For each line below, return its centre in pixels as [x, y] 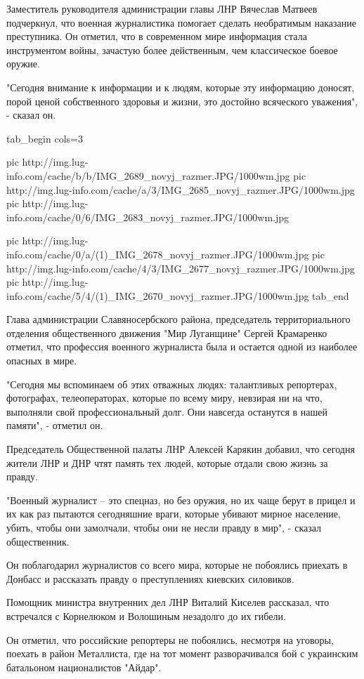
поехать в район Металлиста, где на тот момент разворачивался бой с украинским [182, 653]
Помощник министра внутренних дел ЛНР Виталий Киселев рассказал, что [168, 602]
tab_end [331, 295]
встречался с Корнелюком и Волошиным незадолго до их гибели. [146, 615]
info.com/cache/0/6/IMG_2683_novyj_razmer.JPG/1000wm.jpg [148, 217]
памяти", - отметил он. [55, 425]
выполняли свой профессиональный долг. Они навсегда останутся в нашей [167, 411]
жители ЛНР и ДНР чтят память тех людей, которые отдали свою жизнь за [167, 462]
